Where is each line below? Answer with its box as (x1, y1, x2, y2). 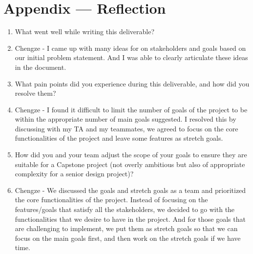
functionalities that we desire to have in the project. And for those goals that (15, 213, 246, 224)
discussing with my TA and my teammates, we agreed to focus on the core (15, 123, 238, 133)
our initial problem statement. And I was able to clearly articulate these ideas (15, 52, 248, 63)
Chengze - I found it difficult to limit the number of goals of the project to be (15, 104, 248, 114)
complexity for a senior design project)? (15, 169, 134, 179)
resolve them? (15, 88, 56, 98)
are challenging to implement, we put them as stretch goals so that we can (15, 223, 238, 233)
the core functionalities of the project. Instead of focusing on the (15, 194, 208, 205)
